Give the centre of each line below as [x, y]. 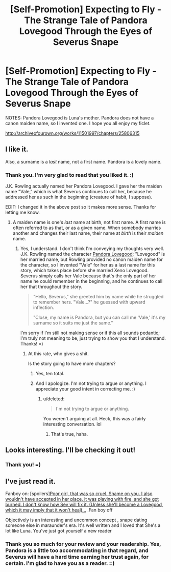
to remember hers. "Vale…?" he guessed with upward [89, 302]
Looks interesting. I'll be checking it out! [70, 450]
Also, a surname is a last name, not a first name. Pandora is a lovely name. [83, 161]
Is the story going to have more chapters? [72, 364]
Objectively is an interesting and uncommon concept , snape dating [76, 520]
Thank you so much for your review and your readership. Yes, [83, 544]
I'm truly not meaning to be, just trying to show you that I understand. [93, 338]
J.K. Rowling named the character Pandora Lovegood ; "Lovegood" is [93, 254]
